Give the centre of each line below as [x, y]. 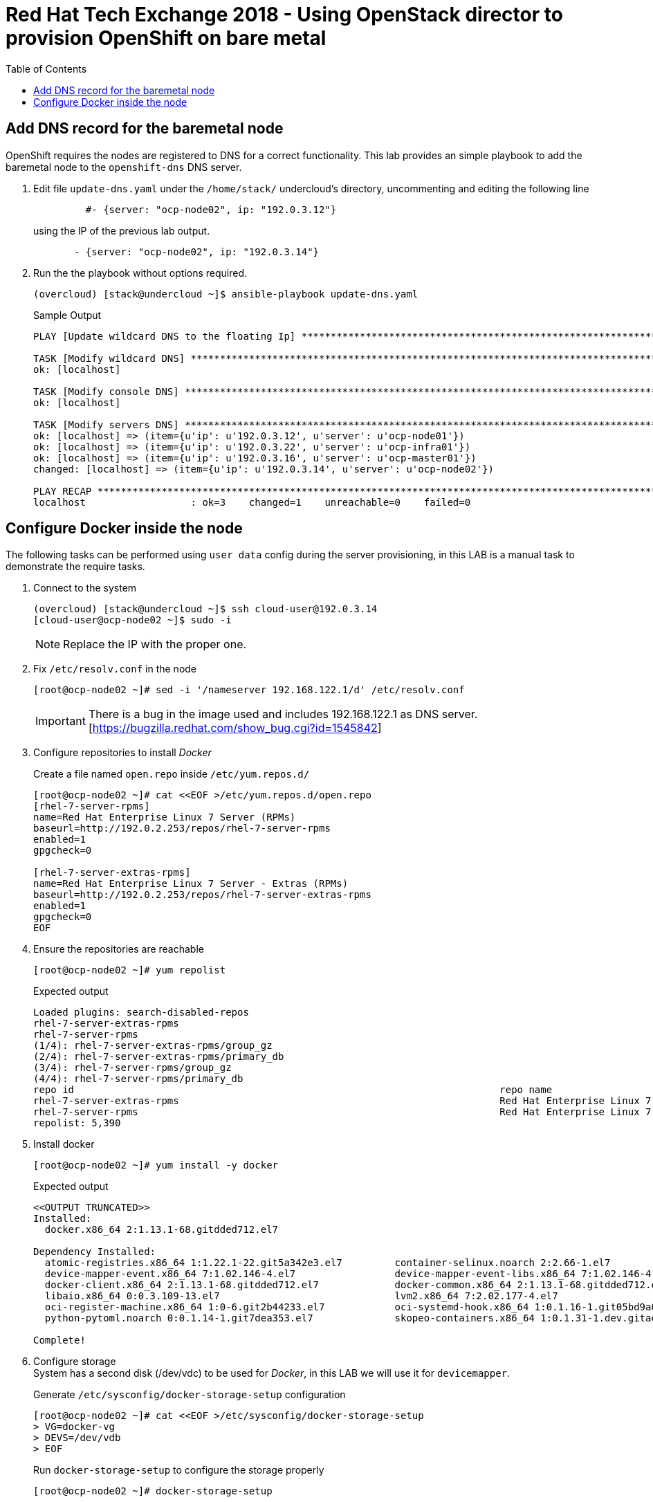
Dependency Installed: [95, 1252]
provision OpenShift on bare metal [166, 38]
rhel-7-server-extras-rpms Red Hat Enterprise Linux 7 [342, 1101]
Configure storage [75, 1362]
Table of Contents [46, 68]
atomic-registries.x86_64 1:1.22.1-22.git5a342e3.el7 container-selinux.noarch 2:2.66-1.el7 [328, 1263]
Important [61, 721]
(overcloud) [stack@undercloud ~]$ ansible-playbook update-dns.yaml [226, 294]
